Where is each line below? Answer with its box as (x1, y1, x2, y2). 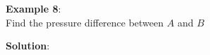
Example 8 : (6, 1, 61, 15)
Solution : (6, 38, 50, 53)
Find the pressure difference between (6, 15, 164, 29)
